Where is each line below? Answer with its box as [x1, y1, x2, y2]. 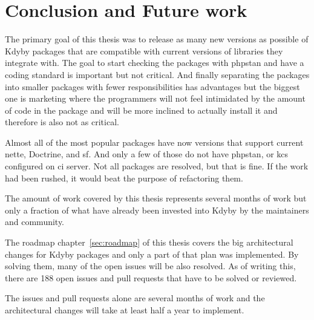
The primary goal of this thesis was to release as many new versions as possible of [5, 33, 309, 45]
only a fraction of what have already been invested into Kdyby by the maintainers [5, 203, 309, 216]
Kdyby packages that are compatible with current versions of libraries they [5, 44, 283, 57]
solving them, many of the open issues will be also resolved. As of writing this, [5, 260, 296, 272]
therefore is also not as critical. [5, 116, 119, 128]
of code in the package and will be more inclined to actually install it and [5, 103, 278, 116]
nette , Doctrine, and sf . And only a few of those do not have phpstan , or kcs [5, 148, 289, 160]
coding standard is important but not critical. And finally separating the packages [5, 68, 310, 80]
